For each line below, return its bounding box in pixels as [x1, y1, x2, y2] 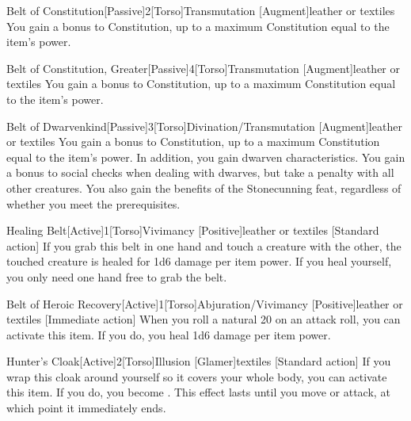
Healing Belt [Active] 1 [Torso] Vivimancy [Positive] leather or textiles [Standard [6, 222, 379, 239]
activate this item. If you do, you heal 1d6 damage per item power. [6, 326, 331, 343]
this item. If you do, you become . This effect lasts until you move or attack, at [6, 384, 390, 400]
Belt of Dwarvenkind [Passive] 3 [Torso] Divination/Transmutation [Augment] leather [6, 117, 402, 134]
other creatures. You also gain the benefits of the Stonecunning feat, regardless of [6, 179, 401, 196]
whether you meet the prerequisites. [6, 195, 181, 212]
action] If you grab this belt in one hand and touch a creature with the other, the [6, 237, 401, 254]
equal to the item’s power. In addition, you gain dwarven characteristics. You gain [6, 148, 405, 165]
